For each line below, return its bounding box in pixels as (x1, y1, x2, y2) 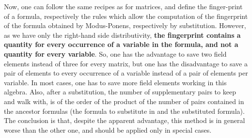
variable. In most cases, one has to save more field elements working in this (4, 77, 227, 87)
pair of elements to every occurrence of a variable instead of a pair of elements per (4, 68, 248, 78)
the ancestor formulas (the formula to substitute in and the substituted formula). (4, 106, 245, 116)
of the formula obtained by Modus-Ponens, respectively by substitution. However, (4, 20, 246, 31)
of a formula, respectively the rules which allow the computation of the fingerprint (4, 11, 248, 21)
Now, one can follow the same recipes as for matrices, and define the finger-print (4, 1, 243, 11)
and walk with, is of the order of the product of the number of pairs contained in (4, 96, 244, 106)
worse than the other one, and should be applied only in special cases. (4, 124, 212, 135)
